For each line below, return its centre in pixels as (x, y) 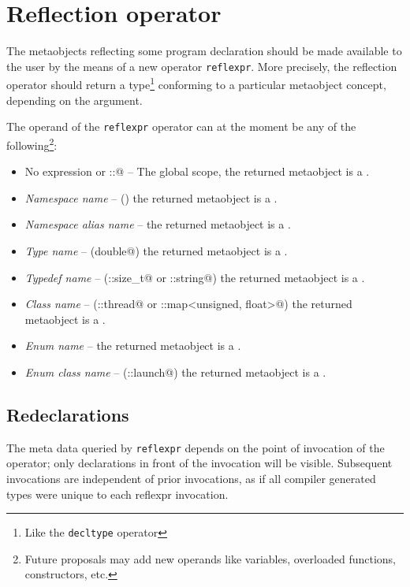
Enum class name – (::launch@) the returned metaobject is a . (175, 372)
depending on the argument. (75, 100)
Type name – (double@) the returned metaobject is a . (156, 250)
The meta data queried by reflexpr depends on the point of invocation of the (196, 447)
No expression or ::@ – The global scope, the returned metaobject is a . (197, 171)
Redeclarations (68, 414)
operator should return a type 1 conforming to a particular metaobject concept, (196, 84)
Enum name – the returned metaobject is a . (133, 346)
